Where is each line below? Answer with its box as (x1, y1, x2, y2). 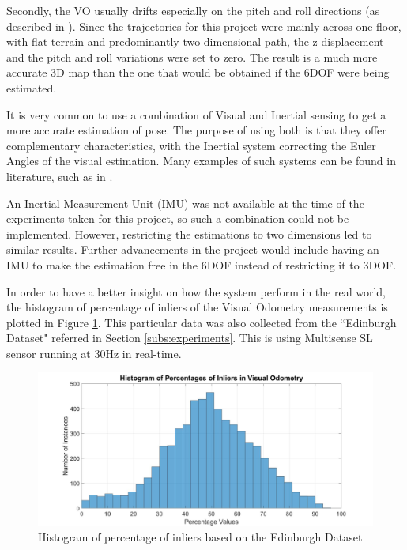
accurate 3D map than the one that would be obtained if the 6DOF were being (6, 64, 390, 81)
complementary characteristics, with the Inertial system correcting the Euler (6, 137, 376, 153)
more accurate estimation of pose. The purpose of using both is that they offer (6, 122, 386, 138)
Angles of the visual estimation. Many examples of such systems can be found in (6, 153, 396, 169)
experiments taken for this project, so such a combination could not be (6, 210, 349, 227)
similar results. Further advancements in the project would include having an (6, 241, 379, 258)
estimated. (6, 79, 57, 96)
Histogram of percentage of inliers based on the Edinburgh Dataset (38, 528, 363, 544)
